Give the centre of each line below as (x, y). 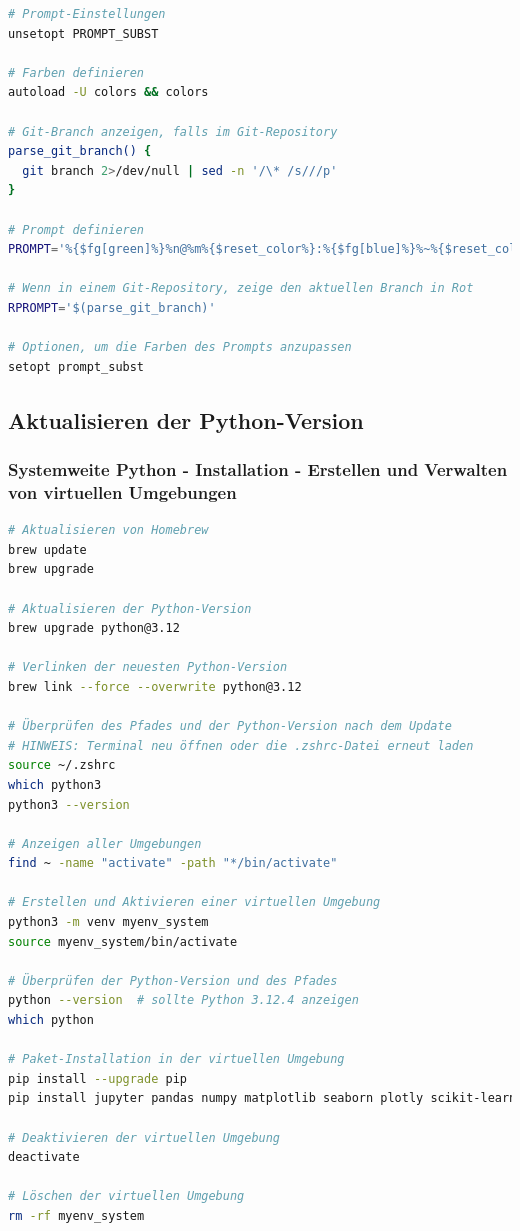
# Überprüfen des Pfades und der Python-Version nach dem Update (230, 726)
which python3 (55, 784)
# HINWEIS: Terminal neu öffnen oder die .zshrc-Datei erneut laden (241, 745)
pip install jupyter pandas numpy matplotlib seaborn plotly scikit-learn (262, 1098)
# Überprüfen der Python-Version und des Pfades (173, 980)
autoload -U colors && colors (108, 92)
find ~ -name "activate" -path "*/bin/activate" (173, 863)
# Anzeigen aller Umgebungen (105, 843)
